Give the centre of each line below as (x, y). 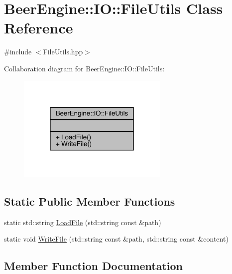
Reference (39, 28)
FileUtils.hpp (63, 52)
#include (18, 52)
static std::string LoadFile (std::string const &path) (83, 222)
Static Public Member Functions (90, 201)
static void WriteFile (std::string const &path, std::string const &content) (116, 239)
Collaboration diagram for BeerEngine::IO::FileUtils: (84, 68)
